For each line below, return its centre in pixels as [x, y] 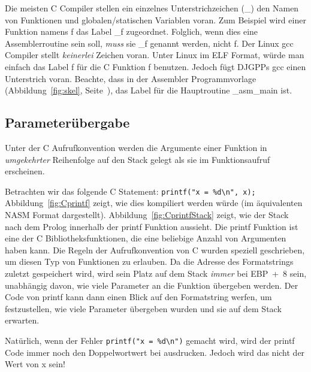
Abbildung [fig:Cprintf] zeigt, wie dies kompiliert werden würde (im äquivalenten [154, 203]
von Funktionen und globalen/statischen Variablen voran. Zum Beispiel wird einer [155, 19]
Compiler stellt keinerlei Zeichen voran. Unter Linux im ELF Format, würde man [155, 55]
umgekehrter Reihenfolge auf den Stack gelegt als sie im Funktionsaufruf [138, 159]
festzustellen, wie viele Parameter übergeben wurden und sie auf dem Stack [143, 308]
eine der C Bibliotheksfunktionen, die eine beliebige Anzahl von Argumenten [146, 238]
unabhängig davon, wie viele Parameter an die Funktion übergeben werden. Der [152, 285]
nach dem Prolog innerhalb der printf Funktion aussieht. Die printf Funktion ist [152, 226]
